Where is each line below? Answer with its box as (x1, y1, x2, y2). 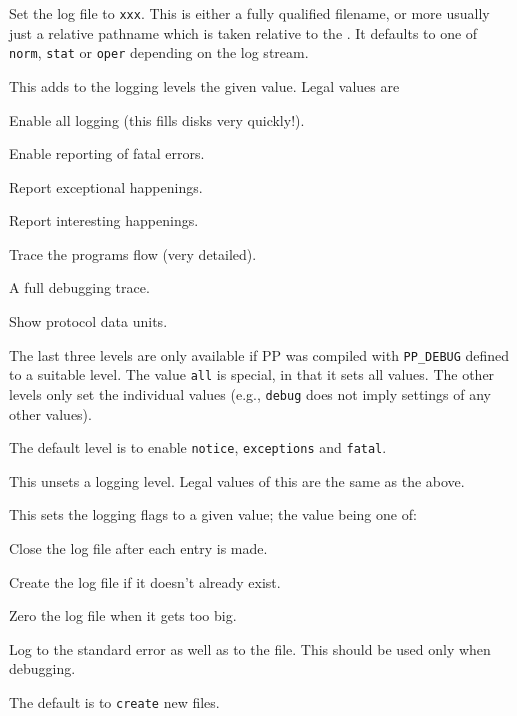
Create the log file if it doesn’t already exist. (9, 571, 281, 592)
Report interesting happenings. (9, 210, 199, 231)
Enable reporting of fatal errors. (9, 143, 205, 164)
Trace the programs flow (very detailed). (9, 243, 257, 264)
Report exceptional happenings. (9, 176, 203, 197)
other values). (9, 403, 92, 424)
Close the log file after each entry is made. (9, 538, 268, 559)
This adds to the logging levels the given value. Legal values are (9, 75, 400, 96)
